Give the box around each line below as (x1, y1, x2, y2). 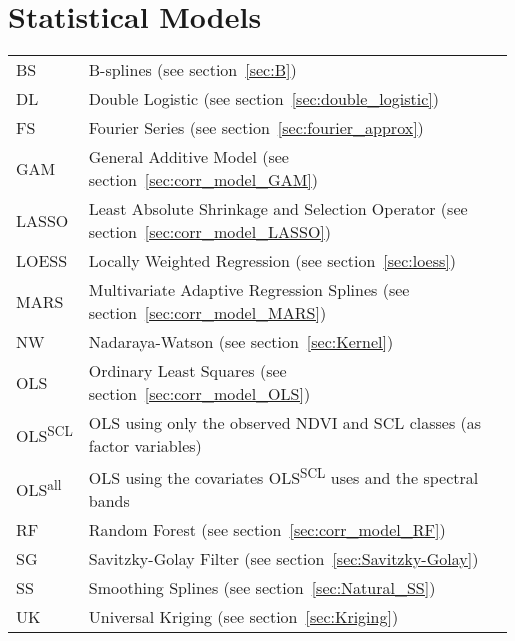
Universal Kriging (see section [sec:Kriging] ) (88, 605, 399, 629)
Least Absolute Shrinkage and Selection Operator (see (88, 197, 468, 221)
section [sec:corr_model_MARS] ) (88, 301, 327, 325)
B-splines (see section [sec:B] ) (88, 58, 297, 82)
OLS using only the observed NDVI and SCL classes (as (88, 411, 482, 435)
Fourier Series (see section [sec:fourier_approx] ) (88, 116, 424, 140)
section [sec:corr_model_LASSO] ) (88, 220, 332, 244)
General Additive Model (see (88, 145, 289, 169)
